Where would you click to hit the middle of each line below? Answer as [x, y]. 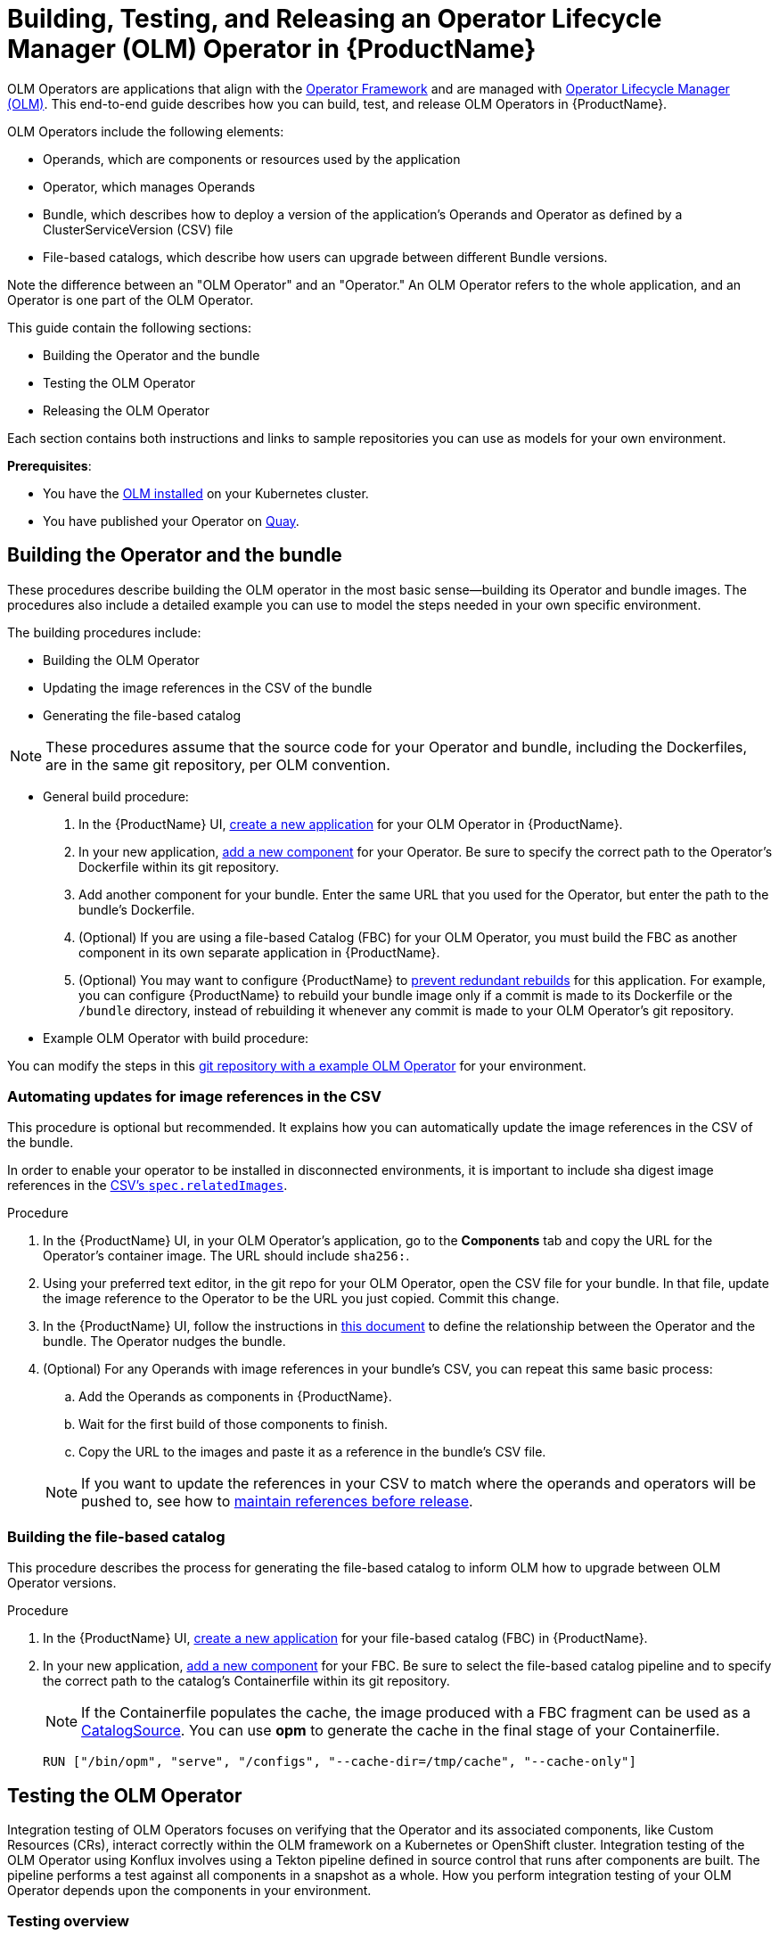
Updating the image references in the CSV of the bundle [208, 687]
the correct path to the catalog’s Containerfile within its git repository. [246, 1681]
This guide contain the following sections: [130, 327]
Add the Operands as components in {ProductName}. [235, 1397]
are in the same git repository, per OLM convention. [218, 764]
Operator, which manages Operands [149, 186]
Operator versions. [62, 1583]
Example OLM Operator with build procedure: [176, 1038]
